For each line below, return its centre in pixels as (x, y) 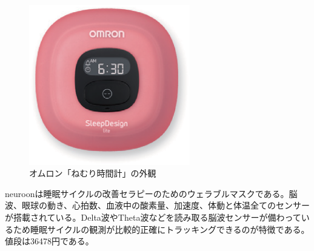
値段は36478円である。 (49, 241)
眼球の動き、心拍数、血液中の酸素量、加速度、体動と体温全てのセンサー (166, 205)
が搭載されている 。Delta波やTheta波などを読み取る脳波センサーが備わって (153, 217)
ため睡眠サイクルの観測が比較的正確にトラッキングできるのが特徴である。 (161, 229)
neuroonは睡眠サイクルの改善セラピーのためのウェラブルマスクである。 (147, 193)
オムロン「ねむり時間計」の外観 (93, 173)
